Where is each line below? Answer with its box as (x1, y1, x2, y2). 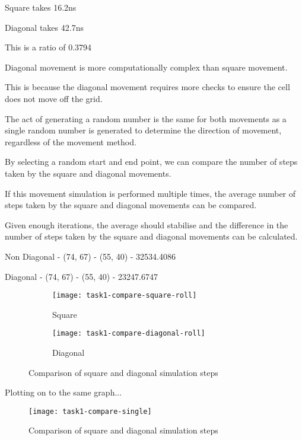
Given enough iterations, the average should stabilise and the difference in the (5, 218, 288, 231)
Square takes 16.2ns (5, 1, 77, 13)
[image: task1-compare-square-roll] (52, 291, 197, 300)
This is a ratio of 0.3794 (5, 41, 92, 53)
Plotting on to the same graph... (5, 386, 122, 398)
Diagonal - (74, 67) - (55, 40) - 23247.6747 (5, 270, 158, 282)
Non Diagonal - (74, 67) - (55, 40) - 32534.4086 (5, 250, 176, 262)
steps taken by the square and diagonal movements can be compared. (5, 199, 257, 211)
